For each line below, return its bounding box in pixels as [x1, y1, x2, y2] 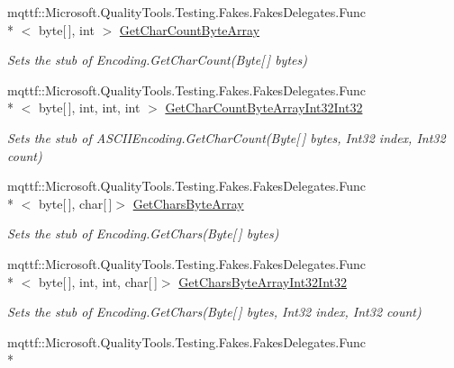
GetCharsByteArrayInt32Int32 [178, 272, 348, 291]
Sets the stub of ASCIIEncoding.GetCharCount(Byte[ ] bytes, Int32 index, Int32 [7, 128, 446, 147]
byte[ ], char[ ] [38, 193, 113, 212]
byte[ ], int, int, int [38, 98, 141, 117]
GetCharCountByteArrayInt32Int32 [165, 98, 363, 117]
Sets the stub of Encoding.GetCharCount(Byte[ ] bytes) [7, 50, 307, 69]
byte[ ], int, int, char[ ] [38, 272, 158, 291]
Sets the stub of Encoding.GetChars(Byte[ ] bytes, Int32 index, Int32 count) [7, 302, 422, 321]
